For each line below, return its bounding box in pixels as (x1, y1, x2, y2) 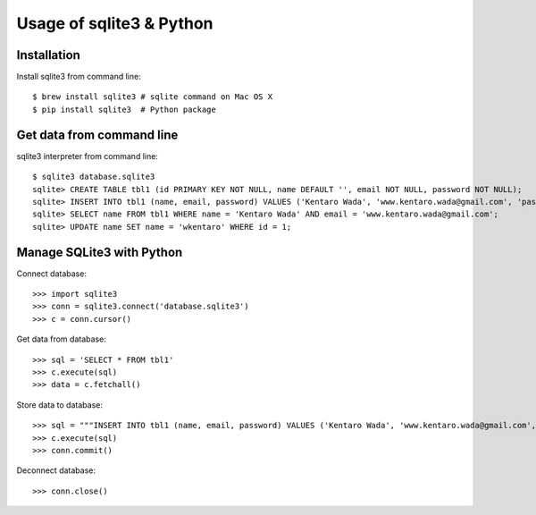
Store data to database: (16, 399, 103, 410)
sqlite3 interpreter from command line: (16, 150, 158, 161)
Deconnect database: (16, 465, 96, 476)
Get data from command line (16, 127, 179, 142)
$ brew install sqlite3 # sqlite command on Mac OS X (32, 92, 272, 102)
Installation (16, 47, 80, 63)
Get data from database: (16, 333, 106, 344)
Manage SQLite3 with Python (16, 244, 183, 259)
